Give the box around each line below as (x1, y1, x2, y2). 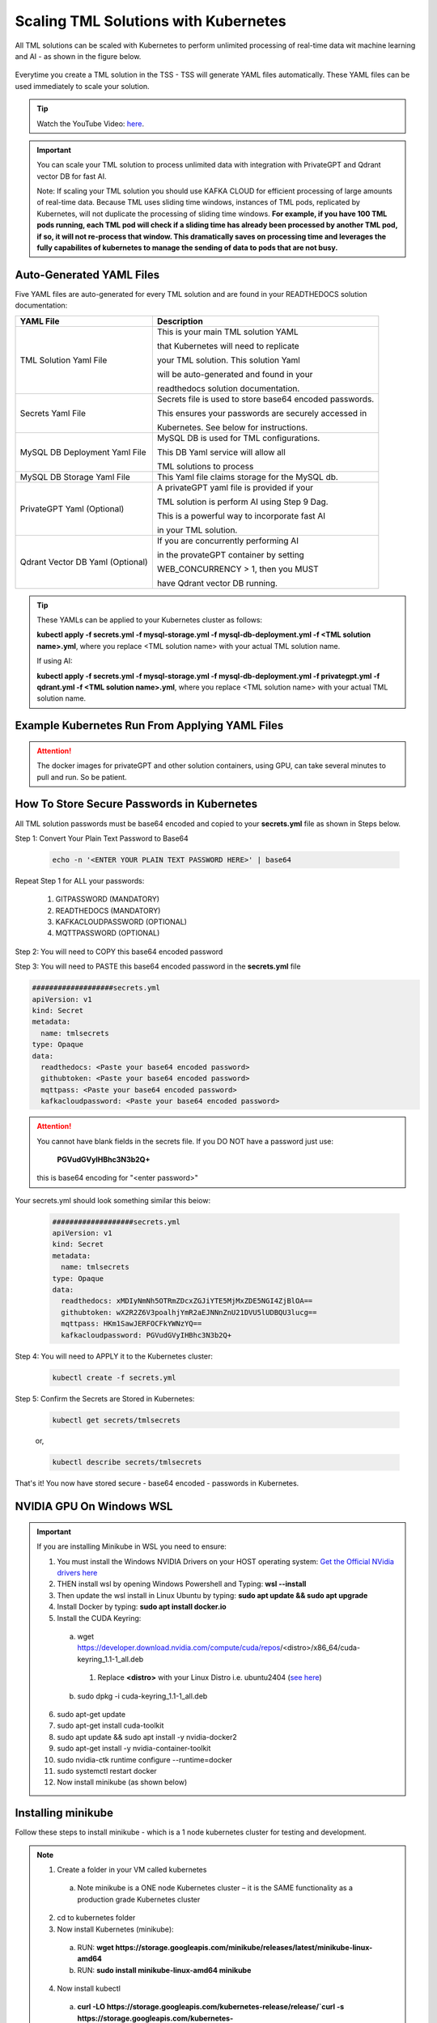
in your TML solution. (156, 524, 238, 536)
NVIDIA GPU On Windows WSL (15, 1499, 173, 1513)
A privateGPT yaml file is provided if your (156, 481, 314, 493)
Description (156, 316, 204, 327)
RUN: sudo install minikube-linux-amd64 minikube (77, 1965, 252, 1974)
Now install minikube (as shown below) (57, 1777, 188, 1788)
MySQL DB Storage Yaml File (19, 471, 131, 482)
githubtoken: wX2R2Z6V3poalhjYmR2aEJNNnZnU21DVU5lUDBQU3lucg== (61, 1308, 317, 1317)
